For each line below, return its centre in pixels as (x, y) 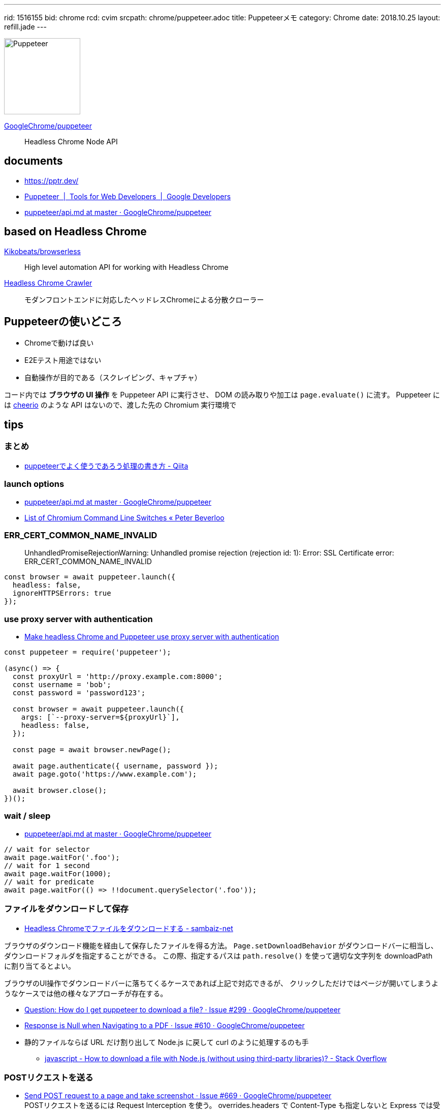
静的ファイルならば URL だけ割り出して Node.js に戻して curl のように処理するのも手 (167, 1042)
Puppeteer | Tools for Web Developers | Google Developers (128, 196)
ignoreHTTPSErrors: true (62, 593)
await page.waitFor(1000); (58, 873)
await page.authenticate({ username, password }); (115, 766)
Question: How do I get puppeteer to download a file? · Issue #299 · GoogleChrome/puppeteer (183, 1009)
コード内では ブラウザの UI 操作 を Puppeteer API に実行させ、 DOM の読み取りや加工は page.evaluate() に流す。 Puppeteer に (222, 394)
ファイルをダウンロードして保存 (66, 909)
